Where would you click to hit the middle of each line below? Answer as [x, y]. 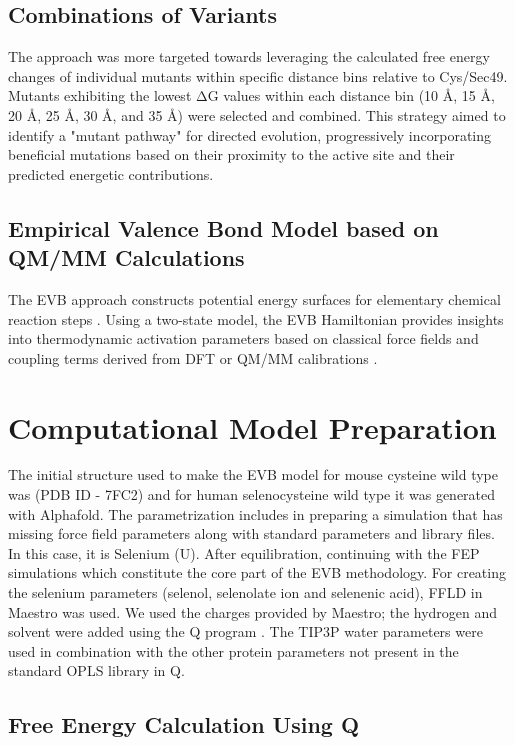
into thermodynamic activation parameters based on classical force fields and [243, 338]
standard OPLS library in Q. [96, 670]
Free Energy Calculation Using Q [184, 724]
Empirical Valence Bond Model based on [223, 227]
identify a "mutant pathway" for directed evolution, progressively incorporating [250, 134]
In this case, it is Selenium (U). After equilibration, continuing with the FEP [244, 552]
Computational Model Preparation [252, 426]
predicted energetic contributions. [111, 173]
